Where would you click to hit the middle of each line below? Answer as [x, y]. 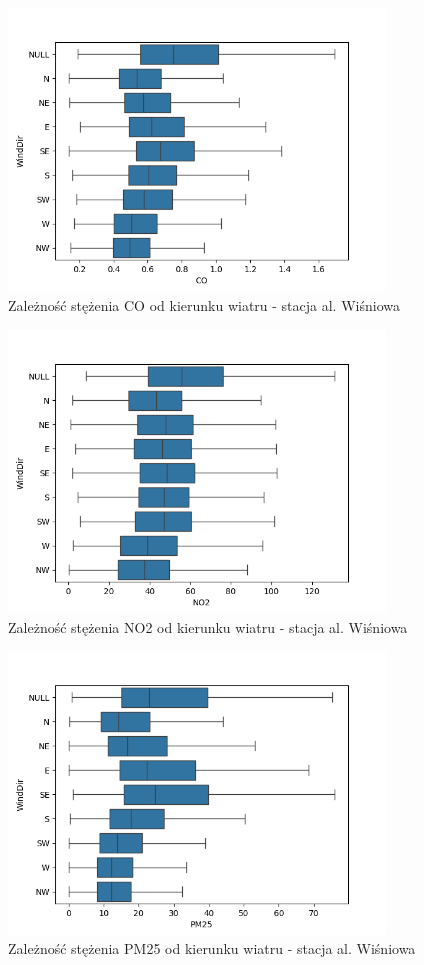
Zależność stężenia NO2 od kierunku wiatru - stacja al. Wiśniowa [208, 626]
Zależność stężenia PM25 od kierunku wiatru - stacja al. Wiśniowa [212, 948]
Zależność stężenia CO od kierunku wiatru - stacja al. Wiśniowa [204, 305]
